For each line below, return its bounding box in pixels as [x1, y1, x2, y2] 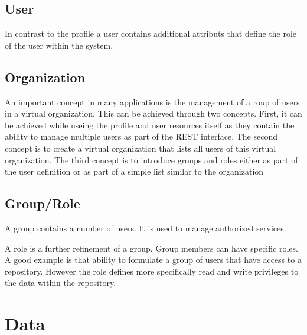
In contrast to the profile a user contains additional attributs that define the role [5, 27, 297, 40]
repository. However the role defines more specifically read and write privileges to [5, 265, 299, 277]
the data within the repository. [5, 276, 116, 289]
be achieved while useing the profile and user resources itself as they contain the [5, 118, 295, 131]
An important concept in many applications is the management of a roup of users [5, 95, 300, 108]
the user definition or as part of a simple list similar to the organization [5, 165, 264, 178]
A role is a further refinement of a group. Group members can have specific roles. [5, 241, 298, 254]
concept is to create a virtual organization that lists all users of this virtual [5, 141, 276, 154]
